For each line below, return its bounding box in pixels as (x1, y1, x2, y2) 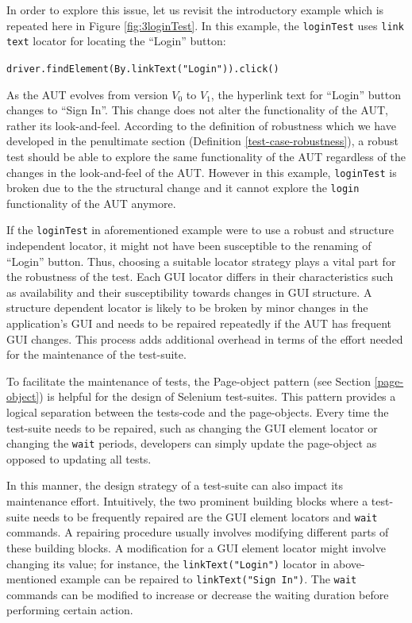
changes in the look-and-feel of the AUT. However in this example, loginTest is (6, 163, 397, 180)
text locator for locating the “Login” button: (6, 33, 226, 49)
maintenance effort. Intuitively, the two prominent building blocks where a (6, 493, 368, 510)
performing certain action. (6, 602, 133, 618)
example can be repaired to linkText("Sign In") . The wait (60, 571, 357, 587)
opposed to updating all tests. (6, 450, 152, 467)
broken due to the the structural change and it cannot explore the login (6, 179, 360, 196)
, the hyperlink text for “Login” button (210, 86, 401, 102)
